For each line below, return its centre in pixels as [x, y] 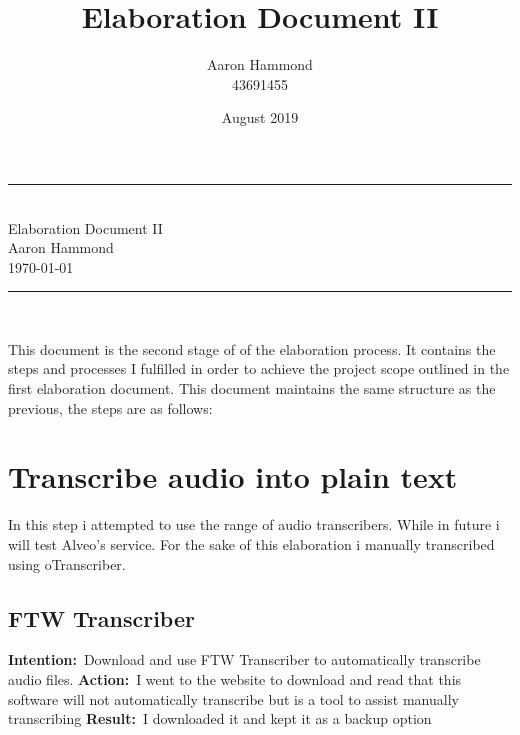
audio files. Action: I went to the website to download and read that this [235, 678]
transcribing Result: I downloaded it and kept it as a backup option [220, 718]
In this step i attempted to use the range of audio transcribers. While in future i [254, 524]
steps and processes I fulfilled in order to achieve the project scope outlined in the [259, 368]
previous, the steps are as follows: [110, 407]
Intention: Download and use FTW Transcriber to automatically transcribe [244, 659]
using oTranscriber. [67, 563]
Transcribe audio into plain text [233, 476]
